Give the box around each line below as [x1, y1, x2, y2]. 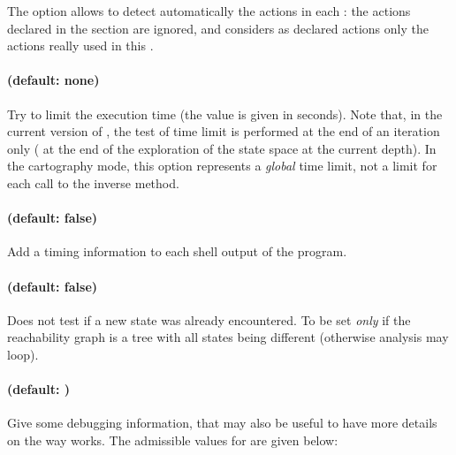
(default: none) [7, 71, 100, 89]
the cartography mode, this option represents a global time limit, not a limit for [7, 156, 437, 175]
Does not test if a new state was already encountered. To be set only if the [7, 310, 411, 329]
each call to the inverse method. [7, 173, 179, 192]
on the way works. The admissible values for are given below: [7, 430, 338, 449]
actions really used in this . [7, 36, 154, 55]
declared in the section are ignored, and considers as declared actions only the [7, 19, 429, 37]
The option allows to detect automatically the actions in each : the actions [7, 2, 411, 19]
